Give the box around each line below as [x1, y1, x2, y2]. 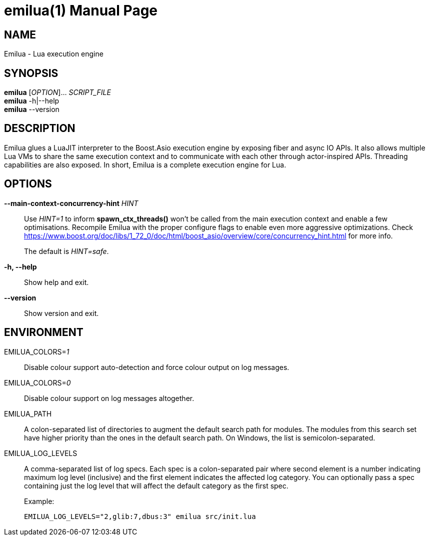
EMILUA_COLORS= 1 [4, 347, 69, 356]
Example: [24, 496, 54, 505]
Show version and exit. [24, 308, 99, 317]
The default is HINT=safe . [24, 246, 109, 255]
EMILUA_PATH [4, 409, 52, 418]
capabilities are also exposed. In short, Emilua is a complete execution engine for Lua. [4, 160, 286, 169]
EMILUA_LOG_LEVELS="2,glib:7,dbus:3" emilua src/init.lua [24, 512, 256, 520]
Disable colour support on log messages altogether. [24, 393, 194, 402]
